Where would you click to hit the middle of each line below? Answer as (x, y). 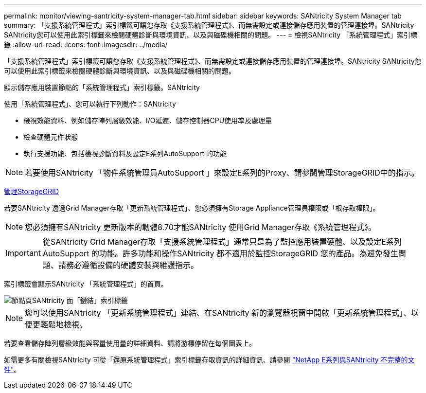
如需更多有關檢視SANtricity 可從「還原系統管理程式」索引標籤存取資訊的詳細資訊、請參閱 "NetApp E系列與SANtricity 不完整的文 (209, 360)
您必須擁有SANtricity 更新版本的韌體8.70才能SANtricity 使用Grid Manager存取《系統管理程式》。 (201, 227)
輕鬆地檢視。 (64, 324)
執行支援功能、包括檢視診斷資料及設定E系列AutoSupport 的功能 (125, 153)
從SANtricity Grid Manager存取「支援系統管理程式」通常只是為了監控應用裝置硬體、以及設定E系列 (222, 242)
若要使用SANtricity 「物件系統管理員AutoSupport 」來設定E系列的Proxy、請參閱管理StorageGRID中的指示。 (222, 173)
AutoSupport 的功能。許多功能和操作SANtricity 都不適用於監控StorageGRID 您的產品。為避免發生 (220, 253)
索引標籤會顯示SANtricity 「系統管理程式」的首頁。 (86, 284)
